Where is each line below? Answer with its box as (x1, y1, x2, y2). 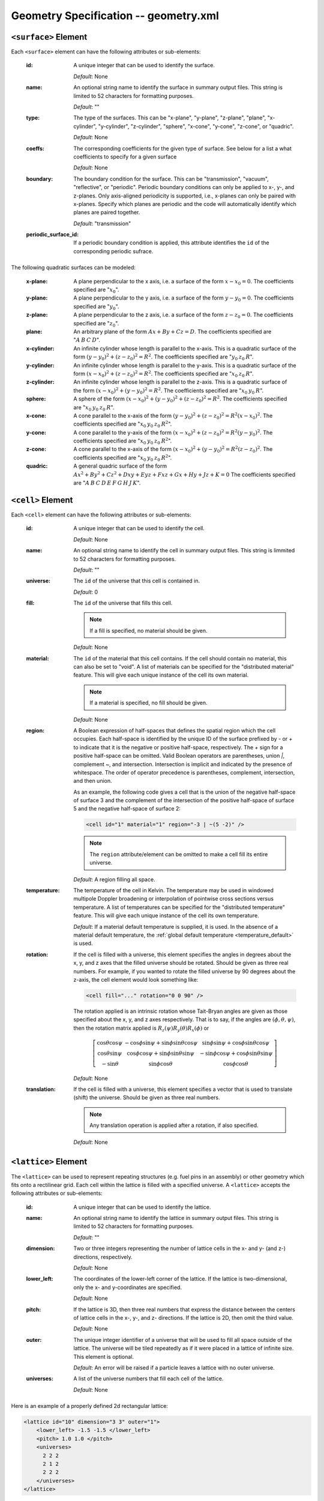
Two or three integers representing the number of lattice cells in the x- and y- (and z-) (73, 1245, 286, 1252)
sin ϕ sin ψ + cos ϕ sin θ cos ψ (202, 1039, 270, 1046)
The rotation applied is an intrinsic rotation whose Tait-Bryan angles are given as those (73, 1007, 288, 1015)
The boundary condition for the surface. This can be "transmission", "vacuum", (73, 175, 269, 183)
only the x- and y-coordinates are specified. (73, 1284, 182, 1291)
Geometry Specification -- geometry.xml (11, 9, 219, 22)
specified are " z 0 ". (73, 319, 119, 328)
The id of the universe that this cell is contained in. (73, 577, 200, 585)
